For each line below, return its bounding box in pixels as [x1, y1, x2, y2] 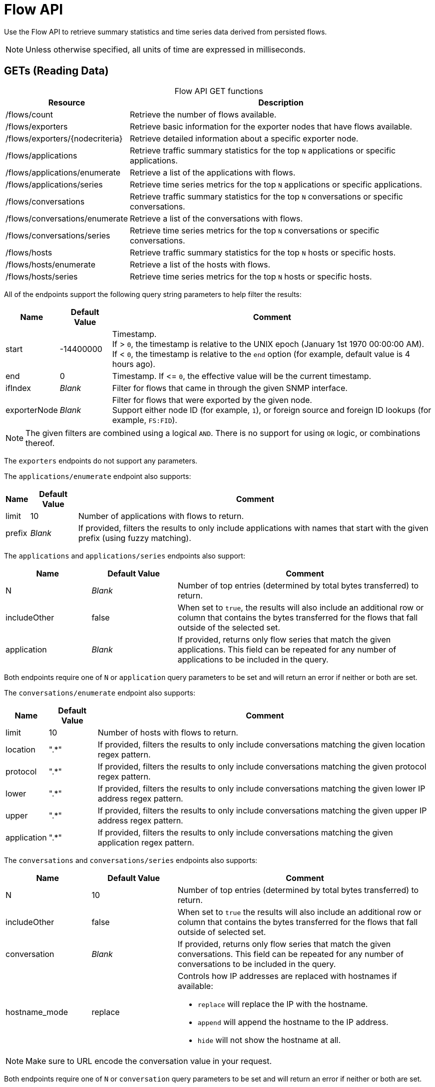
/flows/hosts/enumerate [5, 259, 95, 269]
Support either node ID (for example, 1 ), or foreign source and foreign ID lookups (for [112, 404, 432, 415]
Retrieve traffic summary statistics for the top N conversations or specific [129, 191, 403, 201]
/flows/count [5, 109, 53, 119]
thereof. [25, 437, 55, 448]
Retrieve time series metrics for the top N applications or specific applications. [129, 179, 422, 189]
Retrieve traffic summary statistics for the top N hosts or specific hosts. [129, 247, 396, 257]
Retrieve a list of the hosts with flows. [129, 259, 271, 269]
